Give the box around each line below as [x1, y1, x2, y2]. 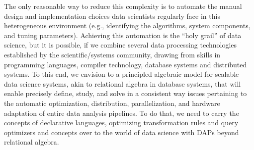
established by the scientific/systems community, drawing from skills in [4, 49, 221, 59]
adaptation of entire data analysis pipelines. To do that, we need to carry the [4, 107, 239, 118]
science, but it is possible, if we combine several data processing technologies [4, 40, 237, 50]
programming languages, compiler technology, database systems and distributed [4, 59, 247, 69]
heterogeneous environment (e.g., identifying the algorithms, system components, [4, 20, 251, 31]
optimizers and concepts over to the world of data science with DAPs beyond [4, 127, 239, 137]
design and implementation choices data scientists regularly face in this [4, 10, 220, 21]
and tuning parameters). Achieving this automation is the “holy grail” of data [4, 30, 242, 40]
